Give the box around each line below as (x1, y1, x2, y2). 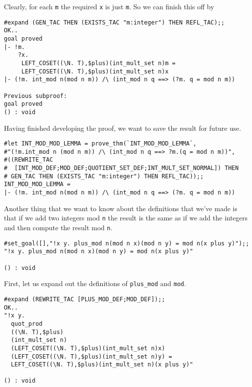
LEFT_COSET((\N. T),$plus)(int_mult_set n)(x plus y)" (11, 361, 193, 368)
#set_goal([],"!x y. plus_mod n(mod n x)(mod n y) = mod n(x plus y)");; (4, 240, 250, 247)
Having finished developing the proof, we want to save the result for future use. (4, 122, 241, 133)
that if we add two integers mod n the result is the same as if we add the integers (4, 213, 248, 223)
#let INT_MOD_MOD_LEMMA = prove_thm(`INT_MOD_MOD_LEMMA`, (4, 140, 197, 147)
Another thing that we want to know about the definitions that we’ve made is (4, 203, 237, 213)
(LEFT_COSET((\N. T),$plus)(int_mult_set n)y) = (11, 353, 172, 360)
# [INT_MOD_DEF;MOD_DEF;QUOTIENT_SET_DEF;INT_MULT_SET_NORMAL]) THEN (4, 165, 239, 172)
